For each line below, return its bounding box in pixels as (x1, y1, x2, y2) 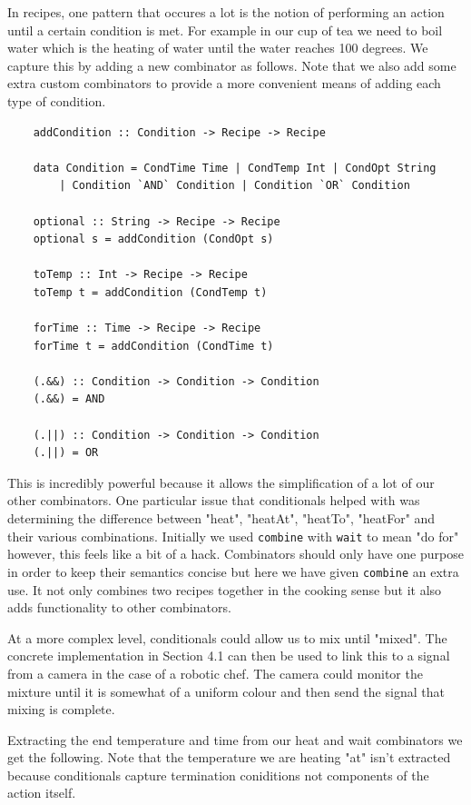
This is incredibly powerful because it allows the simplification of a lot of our (7, 472, 435, 492)
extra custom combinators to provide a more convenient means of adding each (7, 74, 441, 93)
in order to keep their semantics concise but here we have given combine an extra (7, 562, 459, 581)
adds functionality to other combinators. (7, 598, 231, 617)
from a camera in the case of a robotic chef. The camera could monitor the (7, 663, 423, 682)
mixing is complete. (7, 700, 115, 719)
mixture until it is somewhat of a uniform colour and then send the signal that (7, 681, 445, 701)
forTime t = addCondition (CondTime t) (33, 339, 274, 353)
